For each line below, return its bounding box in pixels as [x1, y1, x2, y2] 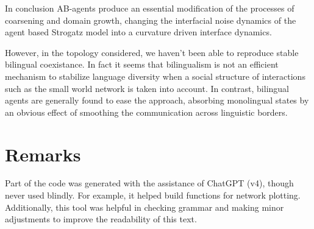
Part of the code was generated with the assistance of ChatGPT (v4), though [5, 177, 294, 189]
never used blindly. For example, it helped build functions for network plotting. [5, 189, 301, 202]
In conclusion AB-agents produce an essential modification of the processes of [5, 2, 294, 14]
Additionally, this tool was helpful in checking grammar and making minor [5, 200, 284, 213]
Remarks [5, 141, 81, 166]
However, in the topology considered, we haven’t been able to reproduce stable [5, 46, 299, 58]
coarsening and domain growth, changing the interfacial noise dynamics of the [5, 13, 296, 26]
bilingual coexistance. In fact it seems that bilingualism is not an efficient [5, 58, 279, 71]
